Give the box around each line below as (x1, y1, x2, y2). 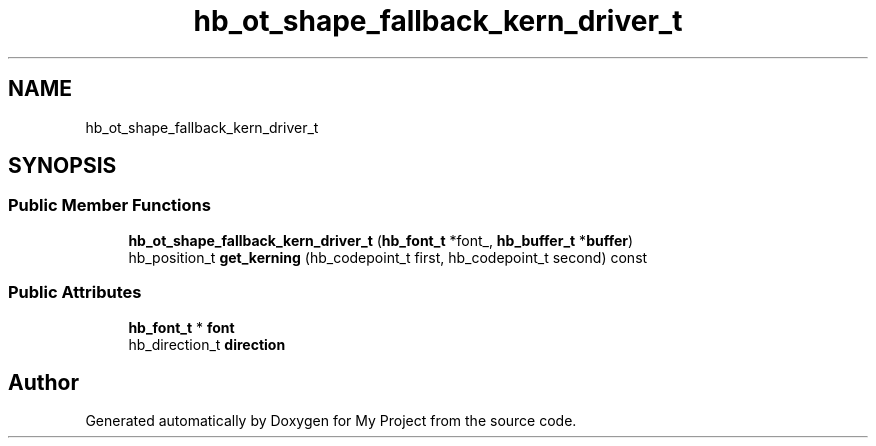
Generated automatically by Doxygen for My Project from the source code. (85, 412, 577, 430)
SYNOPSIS (8, 153, 117, 179)
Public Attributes (8, 282, 142, 303)
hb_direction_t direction (128, 335, 286, 353)
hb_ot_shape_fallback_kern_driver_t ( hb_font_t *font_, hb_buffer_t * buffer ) (128, 231, 634, 249)
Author (8, 369, 79, 395)
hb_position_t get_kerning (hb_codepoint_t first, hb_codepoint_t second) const (128, 248, 648, 266)
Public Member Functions (8, 195, 211, 216)
